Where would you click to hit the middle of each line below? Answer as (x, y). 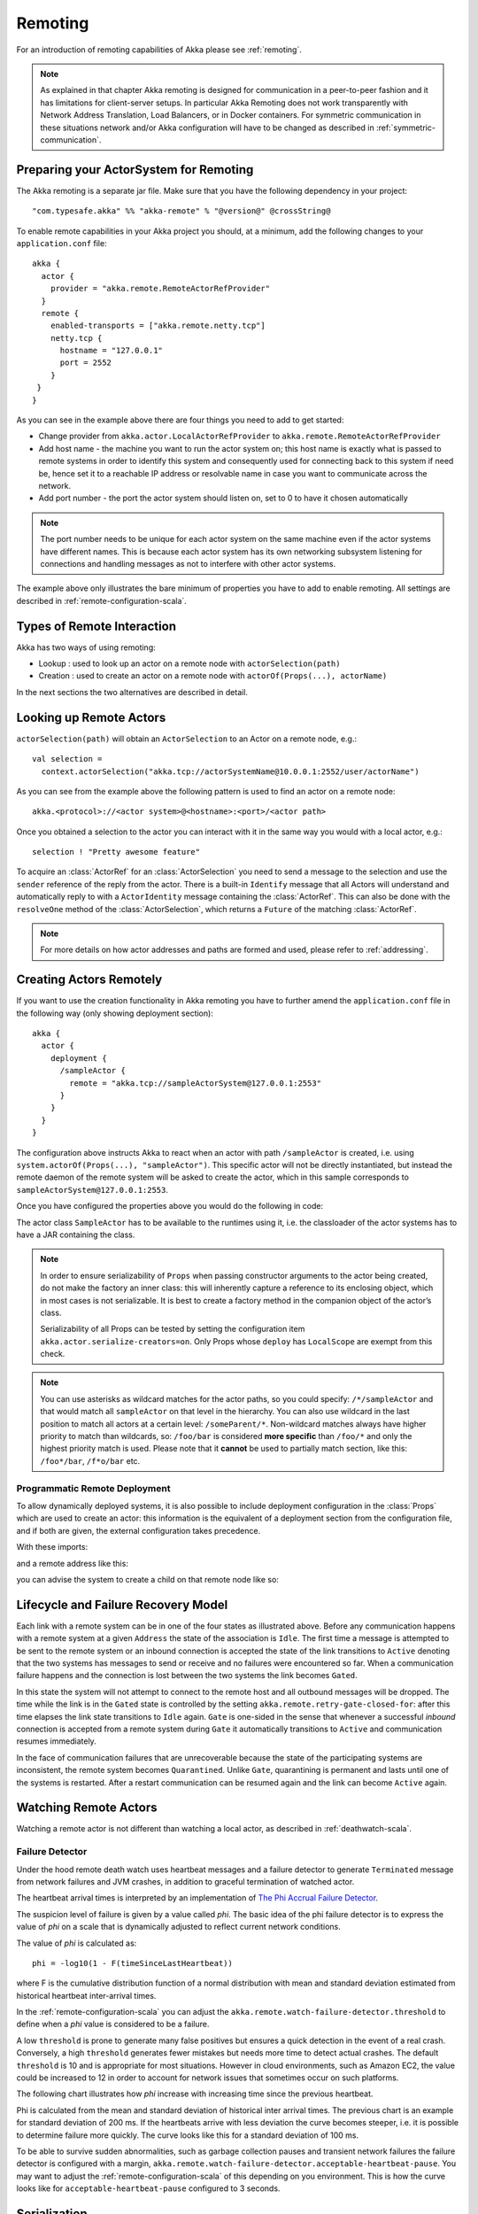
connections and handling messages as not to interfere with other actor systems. (188, 563)
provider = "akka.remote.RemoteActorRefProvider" (160, 289)
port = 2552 (86, 363)
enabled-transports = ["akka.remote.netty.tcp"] (158, 326)
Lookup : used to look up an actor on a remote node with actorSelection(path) (189, 663)
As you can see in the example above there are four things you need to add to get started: (180, 420)
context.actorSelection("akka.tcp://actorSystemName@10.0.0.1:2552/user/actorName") (230, 771)
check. (53, 1354)
